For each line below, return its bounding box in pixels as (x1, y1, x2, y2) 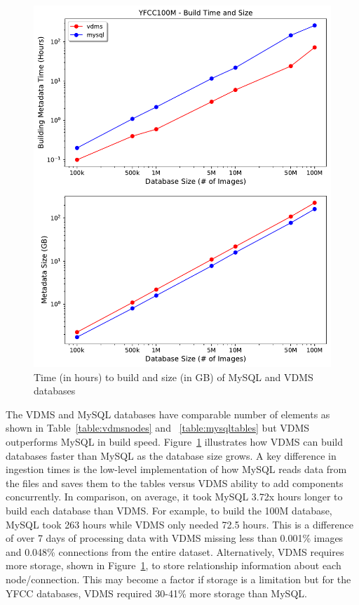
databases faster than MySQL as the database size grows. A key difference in (6, 448, 337, 463)
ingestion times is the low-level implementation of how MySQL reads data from (6, 462, 347, 477)
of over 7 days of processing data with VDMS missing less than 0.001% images (6, 531, 344, 545)
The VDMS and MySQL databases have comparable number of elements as (6, 406, 330, 421)
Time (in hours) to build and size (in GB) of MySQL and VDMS (34, 369, 313, 384)
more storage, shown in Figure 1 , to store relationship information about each (6, 558, 341, 573)
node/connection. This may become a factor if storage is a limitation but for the (6, 571, 351, 586)
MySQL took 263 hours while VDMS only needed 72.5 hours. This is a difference (6, 517, 353, 531)
